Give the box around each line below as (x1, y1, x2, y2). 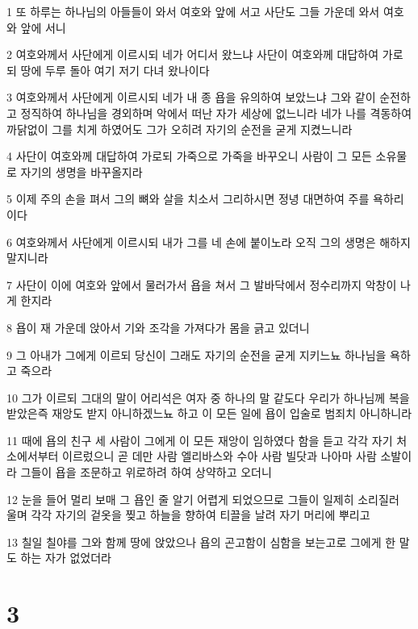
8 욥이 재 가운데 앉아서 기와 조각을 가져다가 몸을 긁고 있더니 (6, 319, 310, 335)
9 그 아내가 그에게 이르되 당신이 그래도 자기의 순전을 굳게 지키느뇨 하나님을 (6, 346, 387, 363)
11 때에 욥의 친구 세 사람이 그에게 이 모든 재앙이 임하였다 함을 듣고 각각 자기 (6, 431, 393, 448)
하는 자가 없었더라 (20, 549, 111, 566)
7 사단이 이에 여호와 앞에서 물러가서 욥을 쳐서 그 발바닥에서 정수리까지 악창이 (6, 276, 397, 293)
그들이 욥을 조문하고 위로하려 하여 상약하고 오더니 (20, 464, 272, 481)
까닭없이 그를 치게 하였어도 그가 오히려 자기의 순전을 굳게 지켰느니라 (6, 120, 353, 137)
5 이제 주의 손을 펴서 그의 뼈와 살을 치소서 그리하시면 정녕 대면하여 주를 (6, 190, 370, 207)
